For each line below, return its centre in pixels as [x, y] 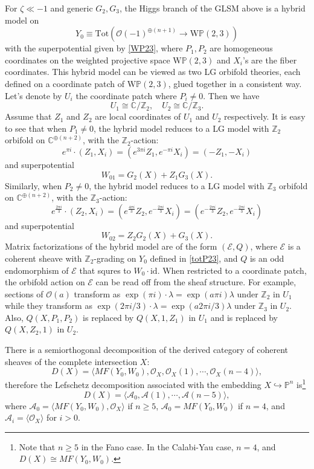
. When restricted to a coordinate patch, [232, 270]
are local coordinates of [138, 116]
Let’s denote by [34, 95]
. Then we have [231, 95]
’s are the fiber [270, 60]
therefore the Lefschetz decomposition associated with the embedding [133, 384]
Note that [37, 446]
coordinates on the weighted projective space [88, 60]
